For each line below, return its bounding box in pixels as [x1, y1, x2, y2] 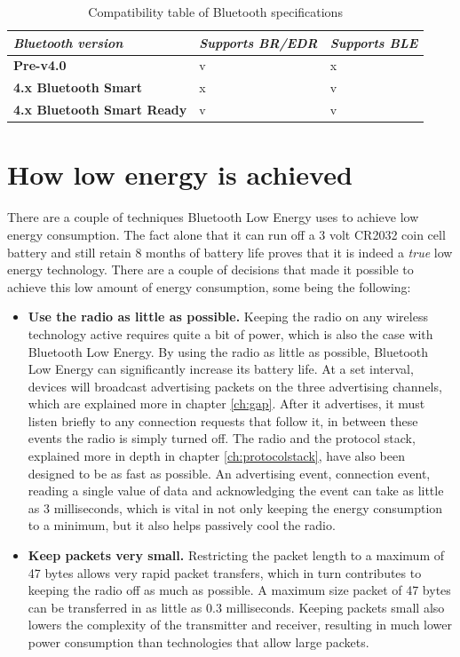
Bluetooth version [13, 33, 123, 51]
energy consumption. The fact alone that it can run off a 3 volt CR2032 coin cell [7, 225, 446, 243]
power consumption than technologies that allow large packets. [28, 633, 369, 651]
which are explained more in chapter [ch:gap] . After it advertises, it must [28, 394, 425, 413]
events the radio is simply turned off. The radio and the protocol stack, [28, 429, 416, 447]
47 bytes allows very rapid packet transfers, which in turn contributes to [28, 563, 422, 582]
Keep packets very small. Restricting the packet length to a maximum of [28, 546, 445, 565]
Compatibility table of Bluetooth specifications [88, 3, 343, 20]
